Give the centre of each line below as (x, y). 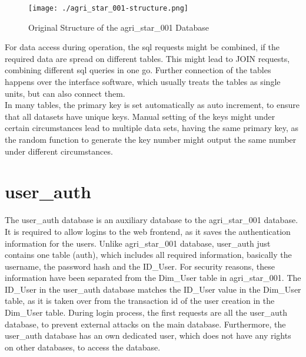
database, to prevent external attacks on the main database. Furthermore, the (145, 324)
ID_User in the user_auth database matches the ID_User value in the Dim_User (153, 289)
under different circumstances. (59, 151)
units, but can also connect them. (65, 93)
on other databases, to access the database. (83, 347)
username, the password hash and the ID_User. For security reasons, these (140, 266)
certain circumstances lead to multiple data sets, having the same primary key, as (152, 128)
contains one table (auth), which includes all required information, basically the (148, 255)
